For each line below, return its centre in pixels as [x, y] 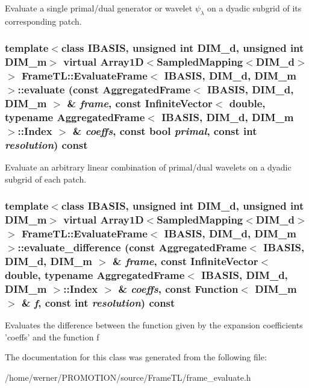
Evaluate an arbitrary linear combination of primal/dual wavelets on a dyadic [148, 167]
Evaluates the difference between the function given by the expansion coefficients [154, 324]
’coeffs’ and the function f [52, 336]
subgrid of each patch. [46, 179]
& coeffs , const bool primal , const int [165, 130]
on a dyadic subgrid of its [254, 8]
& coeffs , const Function [178, 288]
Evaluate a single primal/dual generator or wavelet [99, 8]
